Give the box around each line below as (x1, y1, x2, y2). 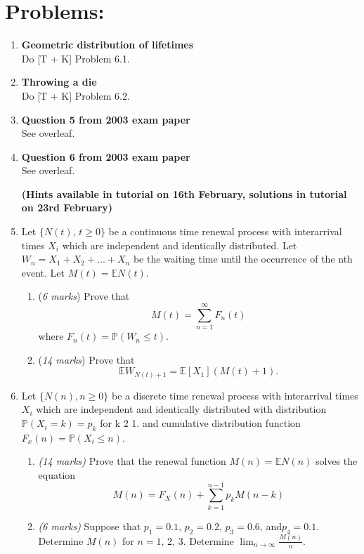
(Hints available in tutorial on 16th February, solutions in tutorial (21, 186, 347, 201)
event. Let (21, 265, 65, 279)
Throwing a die (21, 74, 97, 89)
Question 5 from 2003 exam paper (21, 112, 190, 126)
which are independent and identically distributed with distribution (36, 402, 327, 416)
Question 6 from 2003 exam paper (21, 149, 190, 164)
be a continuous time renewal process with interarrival (108, 224, 342, 239)
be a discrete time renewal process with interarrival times (111, 388, 358, 402)
